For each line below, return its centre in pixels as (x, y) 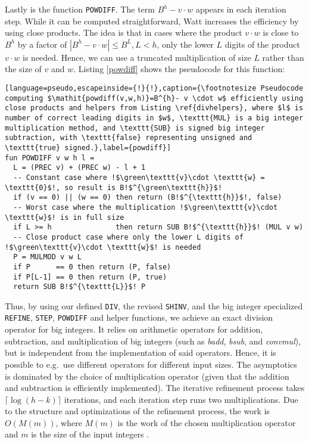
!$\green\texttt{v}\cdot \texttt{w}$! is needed (103, 247)
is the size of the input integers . (90, 434)
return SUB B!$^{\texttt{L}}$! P (79, 287)
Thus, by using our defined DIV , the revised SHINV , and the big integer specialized (154, 305)
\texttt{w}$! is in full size (65, 217)
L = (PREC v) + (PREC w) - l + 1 (79, 168)
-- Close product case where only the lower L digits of (128, 237)
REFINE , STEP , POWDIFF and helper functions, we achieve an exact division (139, 317)
